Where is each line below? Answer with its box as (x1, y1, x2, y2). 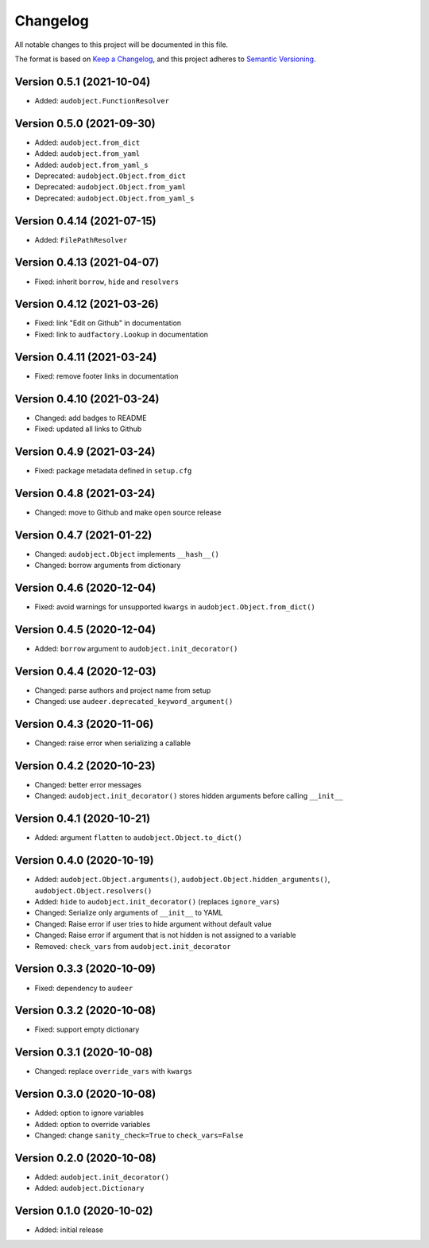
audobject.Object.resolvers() (34, 886, 153, 895)
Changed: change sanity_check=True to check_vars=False (34, 1130, 244, 1140)
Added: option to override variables (34, 1119, 151, 1129)
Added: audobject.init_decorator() (34, 1172, 170, 1181)
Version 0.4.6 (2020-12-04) (14, 581, 157, 594)
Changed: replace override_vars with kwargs (34, 1067, 192, 1076)
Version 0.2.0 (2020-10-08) (14, 1151, 157, 1164)
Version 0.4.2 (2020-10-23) (14, 759, 156, 772)
